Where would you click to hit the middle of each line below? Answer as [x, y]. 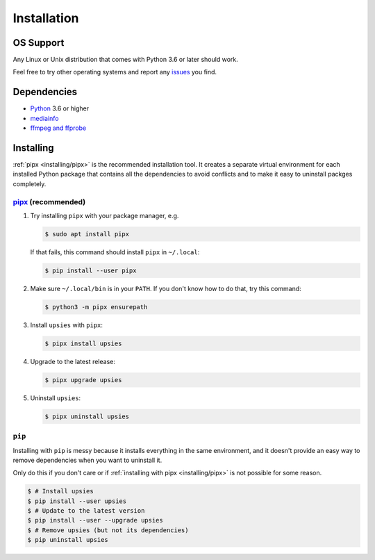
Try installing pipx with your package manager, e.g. [105, 215]
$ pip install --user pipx [91, 270]
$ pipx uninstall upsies [87, 416]
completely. [30, 183]
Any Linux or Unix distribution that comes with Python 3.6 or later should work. [126, 60]
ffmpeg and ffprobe [58, 128]
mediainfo [44, 118]
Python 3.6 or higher [60, 108]
